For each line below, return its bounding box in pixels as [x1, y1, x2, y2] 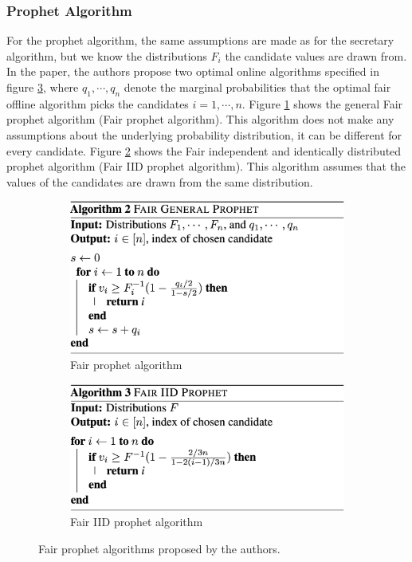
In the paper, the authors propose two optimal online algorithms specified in [6, 63, 379, 80]
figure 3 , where [6, 79, 79, 95]
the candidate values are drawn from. [225, 47, 407, 64]
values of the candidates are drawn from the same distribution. [6, 173, 313, 190]
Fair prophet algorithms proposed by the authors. [38, 540, 281, 556]
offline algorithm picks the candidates [6, 95, 189, 112]
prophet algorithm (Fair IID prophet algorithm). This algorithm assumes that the [6, 158, 406, 175]
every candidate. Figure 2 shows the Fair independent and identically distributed [6, 142, 402, 159]
